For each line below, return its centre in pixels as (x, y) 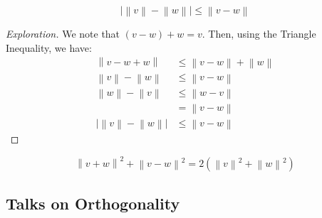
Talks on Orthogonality (93, 203)
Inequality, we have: (49, 47)
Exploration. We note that (63, 34)
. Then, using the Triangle (259, 34)
